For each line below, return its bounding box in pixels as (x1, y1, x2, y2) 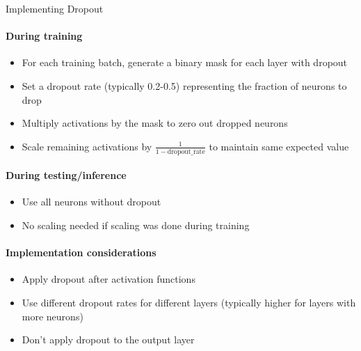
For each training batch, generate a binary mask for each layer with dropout (22, 55, 348, 70)
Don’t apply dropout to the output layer (22, 332, 195, 347)
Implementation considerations (6, 245, 157, 260)
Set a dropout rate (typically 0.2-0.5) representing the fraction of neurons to (22, 78, 347, 93)
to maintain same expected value (209, 139, 349, 153)
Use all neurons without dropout (22, 194, 161, 209)
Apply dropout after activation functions (22, 272, 195, 286)
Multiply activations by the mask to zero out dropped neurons (22, 116, 288, 130)
